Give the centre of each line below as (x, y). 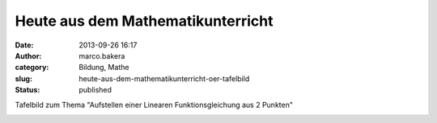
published (95, 90)
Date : (24, 45)
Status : (28, 90)
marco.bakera (102, 55)
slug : (23, 78)
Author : (28, 55)
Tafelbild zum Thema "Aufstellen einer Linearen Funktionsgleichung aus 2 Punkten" (154, 105)
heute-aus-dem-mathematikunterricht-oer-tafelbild (164, 78)
